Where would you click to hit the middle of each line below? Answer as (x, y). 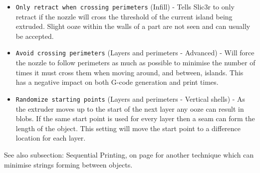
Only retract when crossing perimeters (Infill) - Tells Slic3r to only (125, 6)
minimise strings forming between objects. (68, 164)
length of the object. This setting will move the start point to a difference (128, 128)
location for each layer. (51, 138)
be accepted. (35, 36)
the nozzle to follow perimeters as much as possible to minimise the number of (135, 63)
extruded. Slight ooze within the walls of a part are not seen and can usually (133, 26)
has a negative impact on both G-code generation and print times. (117, 82)
